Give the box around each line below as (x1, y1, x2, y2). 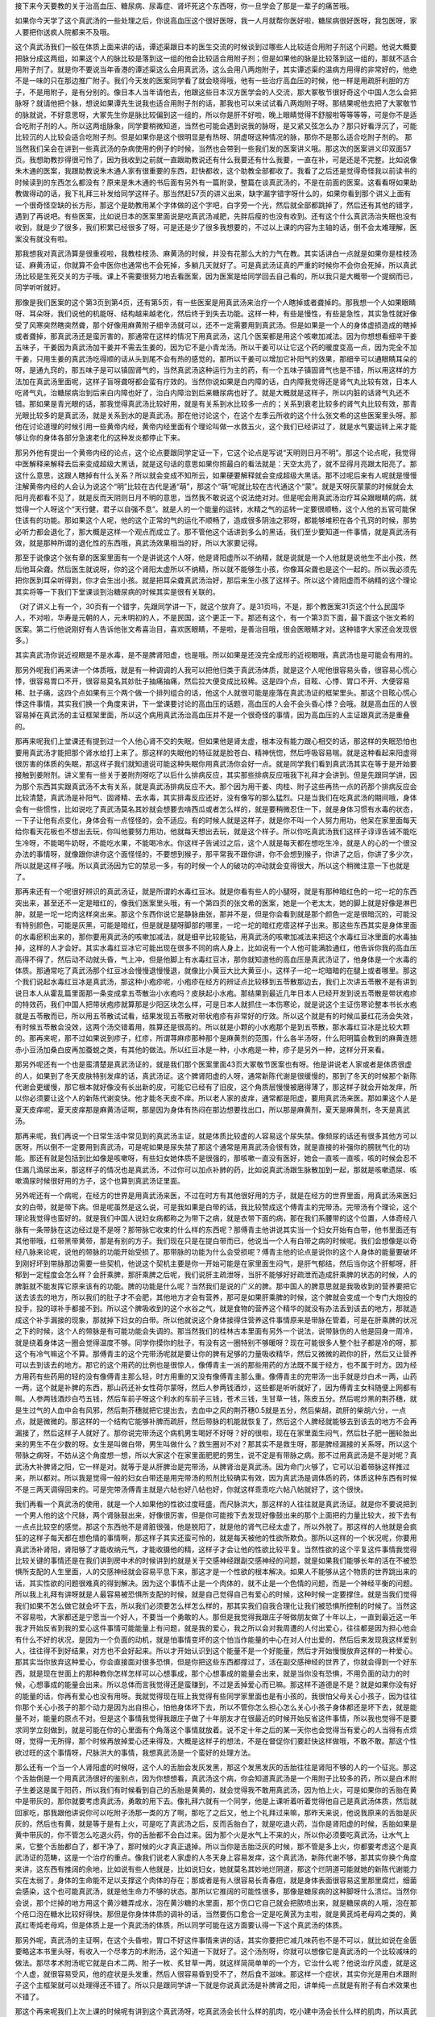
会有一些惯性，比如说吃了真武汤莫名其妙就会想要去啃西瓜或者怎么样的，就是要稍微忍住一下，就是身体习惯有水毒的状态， (14, 804, 417, 814)
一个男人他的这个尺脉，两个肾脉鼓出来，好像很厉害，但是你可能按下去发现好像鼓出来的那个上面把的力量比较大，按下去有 (14, 1510, 417, 1520)
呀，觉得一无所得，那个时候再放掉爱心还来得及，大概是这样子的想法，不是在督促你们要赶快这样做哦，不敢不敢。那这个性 (14, 1736, 417, 1746)
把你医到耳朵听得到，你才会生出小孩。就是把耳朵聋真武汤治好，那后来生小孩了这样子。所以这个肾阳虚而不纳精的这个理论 (14, 575, 417, 585)
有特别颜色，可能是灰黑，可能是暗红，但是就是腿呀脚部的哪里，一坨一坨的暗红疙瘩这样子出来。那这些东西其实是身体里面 (14, 921, 417, 930)
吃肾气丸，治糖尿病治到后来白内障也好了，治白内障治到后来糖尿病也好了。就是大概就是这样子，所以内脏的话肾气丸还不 (14, 387, 410, 397)
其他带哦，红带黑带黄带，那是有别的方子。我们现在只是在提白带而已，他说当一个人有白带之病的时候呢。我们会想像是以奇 (14, 1236, 417, 1246)
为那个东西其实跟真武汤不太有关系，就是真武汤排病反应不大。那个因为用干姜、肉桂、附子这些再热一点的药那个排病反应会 (14, 781, 417, 791)
